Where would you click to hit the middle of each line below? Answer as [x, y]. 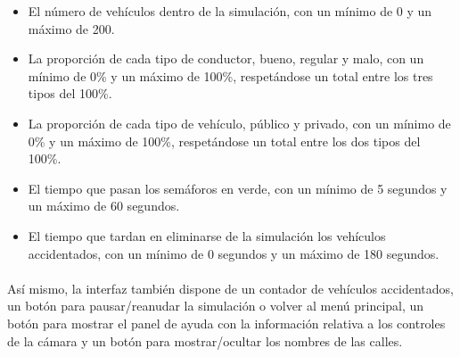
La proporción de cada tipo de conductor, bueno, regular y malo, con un [226, 58]
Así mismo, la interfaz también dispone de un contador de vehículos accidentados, [230, 288]
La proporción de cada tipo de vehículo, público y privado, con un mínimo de [239, 123]
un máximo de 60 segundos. [104, 206]
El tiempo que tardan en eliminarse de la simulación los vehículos [207, 235]
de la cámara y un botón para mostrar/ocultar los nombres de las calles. [205, 340]
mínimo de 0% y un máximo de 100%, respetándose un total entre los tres [230, 75]
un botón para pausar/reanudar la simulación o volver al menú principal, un [216, 306]
